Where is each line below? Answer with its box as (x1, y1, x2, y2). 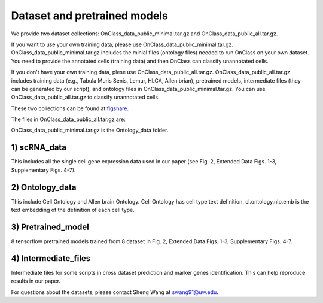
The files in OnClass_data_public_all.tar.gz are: (11, 116, 126, 123)
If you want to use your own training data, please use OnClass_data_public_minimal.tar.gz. (11, 41, 233, 48)
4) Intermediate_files (11, 253, 91, 263)
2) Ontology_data (11, 182, 77, 192)
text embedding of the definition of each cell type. (11, 207, 135, 214)
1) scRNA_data (11, 143, 67, 153)
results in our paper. (11, 277, 61, 284)
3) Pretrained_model (11, 222, 89, 232)
